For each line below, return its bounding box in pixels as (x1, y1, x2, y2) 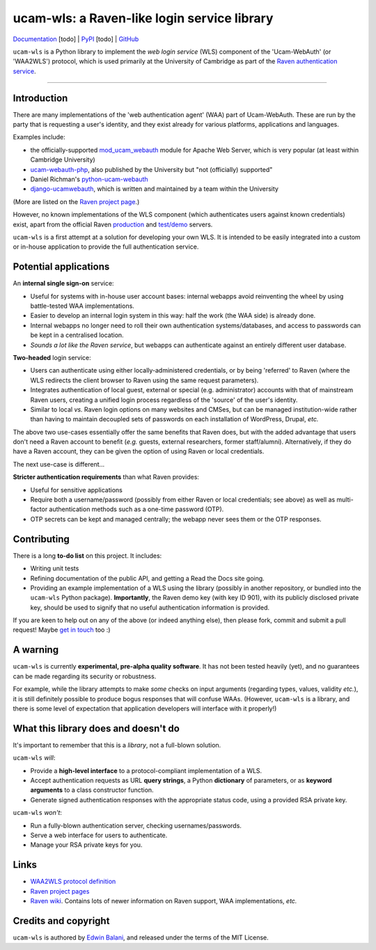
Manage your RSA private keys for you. (30, 841, 143, 849)
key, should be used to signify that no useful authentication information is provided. (30, 603, 270, 612)
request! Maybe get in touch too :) (13, 625, 111, 634)
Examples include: (13, 133, 65, 141)
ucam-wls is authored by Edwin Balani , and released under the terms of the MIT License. (13, 933, 269, 942)
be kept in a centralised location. (30, 331, 125, 339)
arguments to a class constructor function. (30, 786, 154, 794)
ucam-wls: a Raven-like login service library (13, 10, 274, 26)
